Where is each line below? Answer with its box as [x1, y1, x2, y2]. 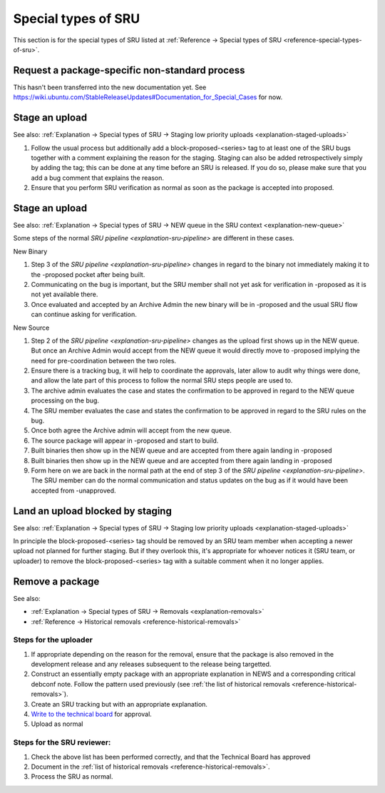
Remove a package [13, 575, 100, 587]
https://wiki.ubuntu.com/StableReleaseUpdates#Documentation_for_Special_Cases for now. [13, 93, 283, 101]
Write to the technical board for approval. [31, 710, 153, 719]
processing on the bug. [31, 396, 100, 405]
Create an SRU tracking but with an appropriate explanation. [31, 699, 208, 708]
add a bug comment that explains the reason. [31, 173, 164, 182]
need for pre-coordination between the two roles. [31, 356, 177, 365]
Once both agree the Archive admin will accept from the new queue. [31, 426, 232, 435]
